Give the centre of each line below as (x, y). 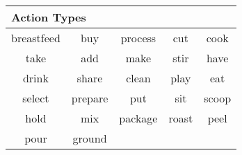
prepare (90, 98)
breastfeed (36, 38)
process (138, 38)
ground (90, 138)
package (138, 118)
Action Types (49, 17)
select (36, 98)
